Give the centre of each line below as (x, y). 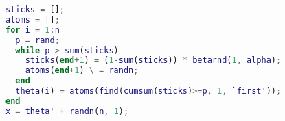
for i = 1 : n (33, 30)
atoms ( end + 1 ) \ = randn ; (82, 71)
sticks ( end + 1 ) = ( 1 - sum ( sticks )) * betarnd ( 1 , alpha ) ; (153, 60)
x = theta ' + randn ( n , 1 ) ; (67, 111)
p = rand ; (37, 40)
